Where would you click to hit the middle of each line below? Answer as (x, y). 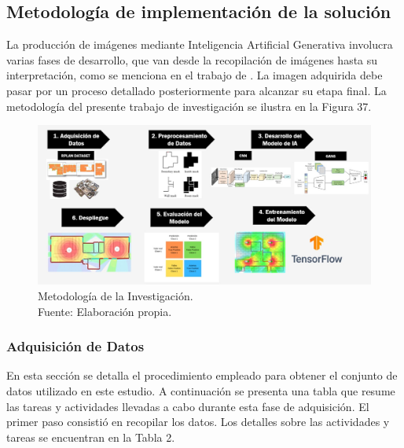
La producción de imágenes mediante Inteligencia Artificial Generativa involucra (200, 44)
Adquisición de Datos (75, 346)
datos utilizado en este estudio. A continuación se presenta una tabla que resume (201, 391)
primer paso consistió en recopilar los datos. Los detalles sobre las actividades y (198, 422)
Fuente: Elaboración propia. (105, 311)
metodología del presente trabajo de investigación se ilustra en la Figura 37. (189, 106)
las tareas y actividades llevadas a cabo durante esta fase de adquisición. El (188, 406)
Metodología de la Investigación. (116, 296)
